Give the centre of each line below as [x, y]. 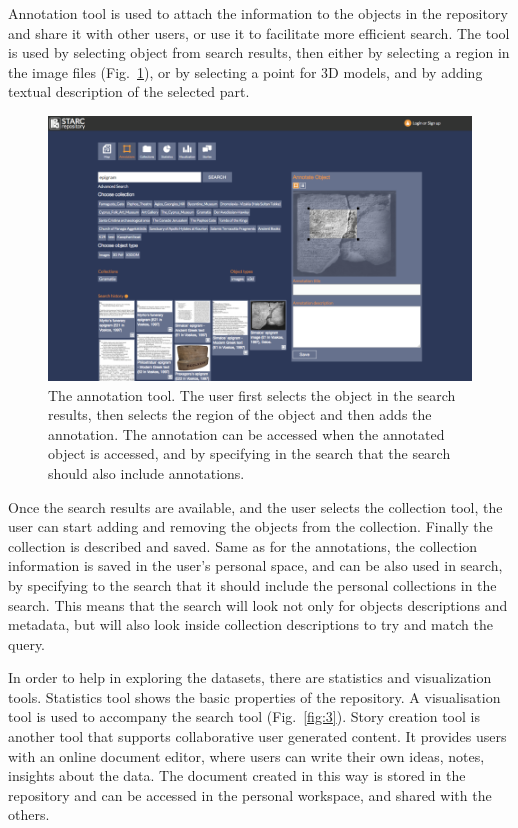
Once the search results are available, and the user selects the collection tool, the [255, 506]
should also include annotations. [146, 472]
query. [27, 643]
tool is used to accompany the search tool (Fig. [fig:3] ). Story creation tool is [244, 716]
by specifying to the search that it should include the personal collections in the [252, 584]
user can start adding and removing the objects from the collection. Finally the [250, 526]
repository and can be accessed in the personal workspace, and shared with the [250, 794]
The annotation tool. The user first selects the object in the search [252, 394]
